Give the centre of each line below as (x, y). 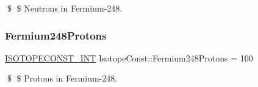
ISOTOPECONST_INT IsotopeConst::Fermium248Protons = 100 (129, 57)
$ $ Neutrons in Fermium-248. (65, 8)
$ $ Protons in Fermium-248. (62, 78)
